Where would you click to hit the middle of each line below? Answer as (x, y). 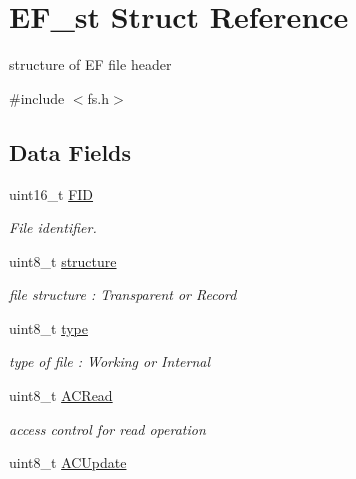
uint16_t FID (51, 193)
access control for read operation (107, 428)
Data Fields (70, 151)
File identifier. (53, 227)
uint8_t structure (63, 260)
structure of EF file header (90, 64)
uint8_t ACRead (61, 395)
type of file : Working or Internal (109, 361)
